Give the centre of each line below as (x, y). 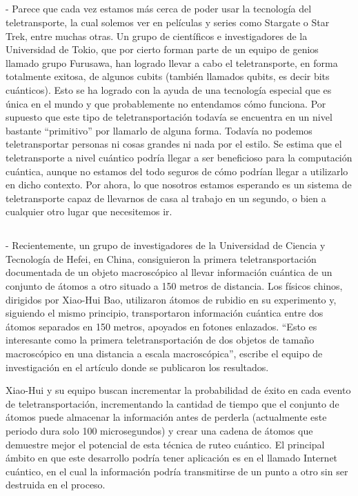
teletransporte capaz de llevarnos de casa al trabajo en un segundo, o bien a (166, 198)
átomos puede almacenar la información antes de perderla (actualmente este (166, 417)
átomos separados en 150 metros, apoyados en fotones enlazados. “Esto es (161, 326)
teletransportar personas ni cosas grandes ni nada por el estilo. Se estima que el (174, 144)
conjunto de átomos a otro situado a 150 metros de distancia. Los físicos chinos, (174, 286)
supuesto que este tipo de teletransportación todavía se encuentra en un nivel (169, 117)
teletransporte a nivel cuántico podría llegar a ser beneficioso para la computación (179, 157)
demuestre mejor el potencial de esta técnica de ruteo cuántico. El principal (165, 444)
